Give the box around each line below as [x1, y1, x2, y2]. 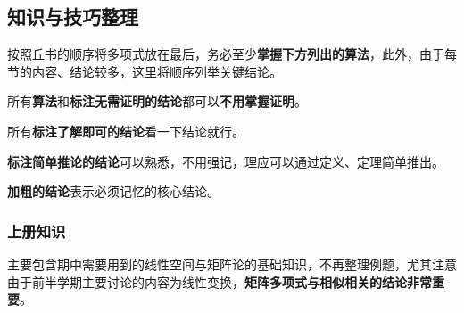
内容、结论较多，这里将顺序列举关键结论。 [31, 62, 282, 80]
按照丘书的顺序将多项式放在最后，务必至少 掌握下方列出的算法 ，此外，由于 [7, 45, 444, 63]
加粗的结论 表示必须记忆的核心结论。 [7, 182, 220, 201]
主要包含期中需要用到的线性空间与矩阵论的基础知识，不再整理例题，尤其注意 [7, 254, 457, 273]
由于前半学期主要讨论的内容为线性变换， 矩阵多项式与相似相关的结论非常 [7, 272, 432, 291]
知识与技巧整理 [7, 3, 138, 30]
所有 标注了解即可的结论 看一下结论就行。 [7, 121, 244, 140]
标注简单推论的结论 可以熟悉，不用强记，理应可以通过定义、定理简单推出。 [7, 152, 444, 170]
